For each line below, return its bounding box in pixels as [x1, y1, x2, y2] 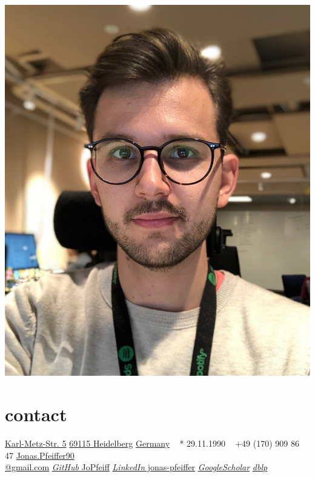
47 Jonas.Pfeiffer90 [5, 449, 75, 461]
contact [5, 401, 67, 426]
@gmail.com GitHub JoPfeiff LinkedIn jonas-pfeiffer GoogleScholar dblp [5, 461, 268, 473]
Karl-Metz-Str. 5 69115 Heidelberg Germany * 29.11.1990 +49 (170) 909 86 [5, 436, 299, 449]
